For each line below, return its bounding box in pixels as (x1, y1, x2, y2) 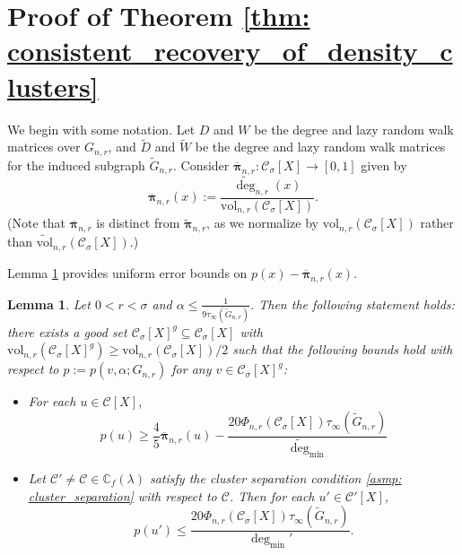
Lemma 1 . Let (7, 294, 91, 313)
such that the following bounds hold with (232, 340, 453, 359)
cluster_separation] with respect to (28, 486, 217, 505)
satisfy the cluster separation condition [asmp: (149, 468, 402, 487)
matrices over (7, 137, 81, 156)
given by (361, 155, 407, 174)
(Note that (7, 213, 65, 232)
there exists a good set (7, 322, 127, 341)
